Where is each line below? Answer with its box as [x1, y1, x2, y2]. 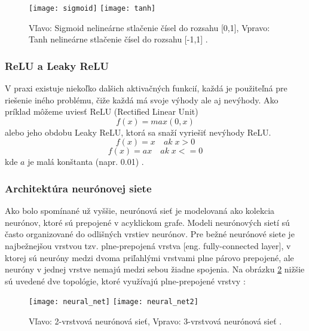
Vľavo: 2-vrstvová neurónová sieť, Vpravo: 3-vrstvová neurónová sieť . [29, 315, 282, 327]
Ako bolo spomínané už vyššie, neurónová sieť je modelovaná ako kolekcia [5, 204, 275, 217]
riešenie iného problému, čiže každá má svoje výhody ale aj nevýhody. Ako [5, 93, 279, 106]
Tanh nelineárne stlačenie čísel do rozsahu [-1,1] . [29, 33, 208, 45]
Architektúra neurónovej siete [5, 180, 152, 195]
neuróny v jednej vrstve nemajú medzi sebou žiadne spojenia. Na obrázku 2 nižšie [5, 263, 305, 275]
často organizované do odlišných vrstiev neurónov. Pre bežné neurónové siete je [5, 228, 295, 240]
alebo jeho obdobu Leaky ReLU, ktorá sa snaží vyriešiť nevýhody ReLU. [5, 125, 271, 138]
